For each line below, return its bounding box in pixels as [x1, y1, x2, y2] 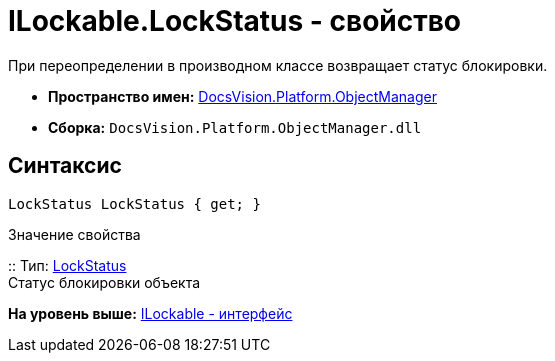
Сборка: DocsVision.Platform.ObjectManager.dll [48, 118, 422, 136]
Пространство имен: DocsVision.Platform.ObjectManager [48, 87, 437, 105]
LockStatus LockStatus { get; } [8, 195, 261, 212]
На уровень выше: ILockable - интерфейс [8, 304, 293, 322]
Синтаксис [8, 153, 122, 179]
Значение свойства [8, 225, 141, 243]
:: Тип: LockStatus [8, 256, 127, 274]
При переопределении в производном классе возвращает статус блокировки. [8, 56, 548, 74]
